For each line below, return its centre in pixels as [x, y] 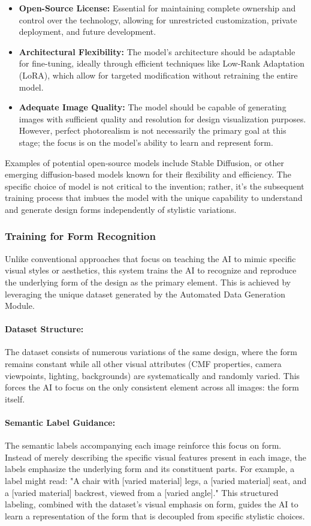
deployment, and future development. [87, 31]
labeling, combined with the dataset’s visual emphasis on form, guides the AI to [152, 504]
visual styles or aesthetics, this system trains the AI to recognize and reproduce [151, 270]
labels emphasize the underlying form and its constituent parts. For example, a [150, 469]
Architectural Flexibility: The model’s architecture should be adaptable [157, 51]
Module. [20, 306]
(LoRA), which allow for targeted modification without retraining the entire [158, 75]
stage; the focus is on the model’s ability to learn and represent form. [146, 142]
